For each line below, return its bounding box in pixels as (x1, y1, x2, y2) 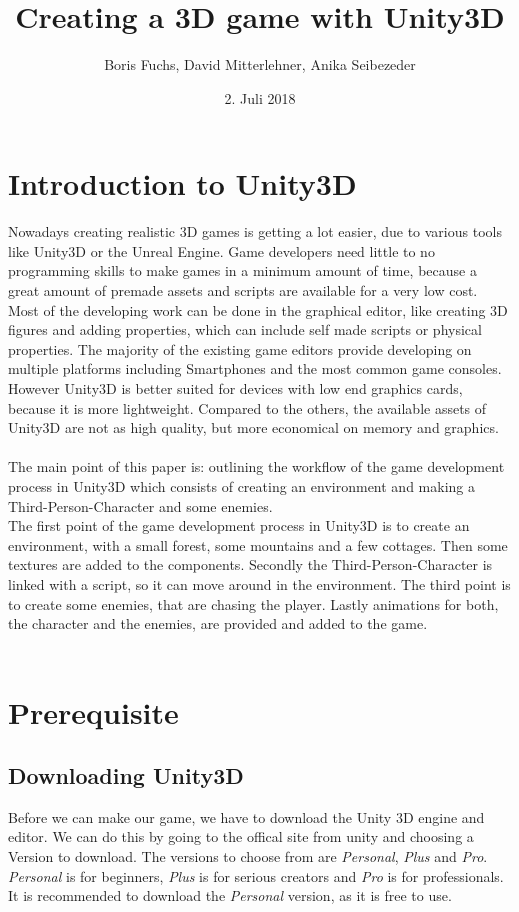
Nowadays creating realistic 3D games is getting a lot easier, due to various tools (8, 221, 502, 242)
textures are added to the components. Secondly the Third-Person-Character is (8, 554, 493, 575)
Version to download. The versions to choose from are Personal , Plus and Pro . (8, 846, 488, 867)
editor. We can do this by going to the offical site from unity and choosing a (8, 826, 474, 847)
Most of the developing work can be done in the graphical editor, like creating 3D (8, 299, 508, 320)
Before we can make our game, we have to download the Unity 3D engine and (8, 806, 485, 827)
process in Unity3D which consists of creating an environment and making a (8, 475, 475, 496)
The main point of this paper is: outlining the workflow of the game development (8, 456, 505, 477)
